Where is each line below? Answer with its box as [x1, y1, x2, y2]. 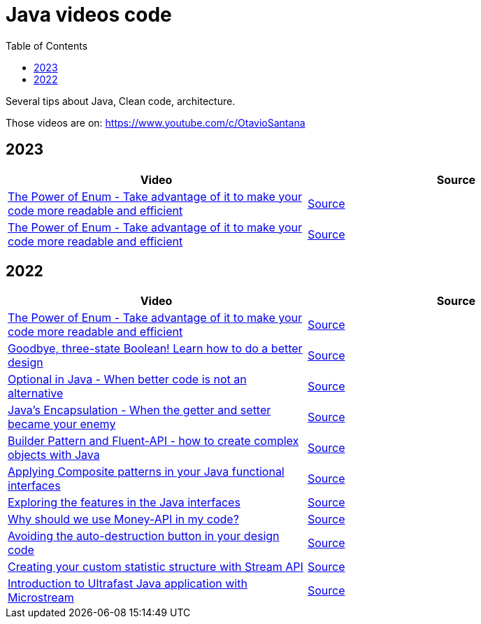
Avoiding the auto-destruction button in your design [8, 529, 280, 544]
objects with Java [8, 448, 100, 462]
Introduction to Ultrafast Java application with [8, 576, 247, 591]
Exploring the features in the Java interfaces [8, 495, 240, 510]
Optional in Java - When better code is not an [8, 372, 247, 387]
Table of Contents [6, 39, 88, 52]
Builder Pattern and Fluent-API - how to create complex [8, 434, 299, 448]
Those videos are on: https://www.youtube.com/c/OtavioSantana [6, 116, 306, 129]
